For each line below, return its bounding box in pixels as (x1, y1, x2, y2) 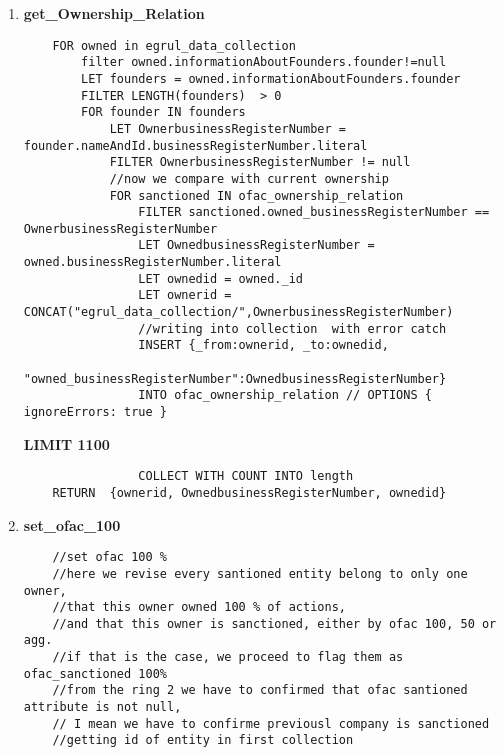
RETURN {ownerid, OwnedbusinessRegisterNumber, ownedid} (52, 485, 447, 500)
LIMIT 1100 (23, 433, 110, 454)
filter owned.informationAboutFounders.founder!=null (81, 55, 447, 70)
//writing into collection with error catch (138, 321, 447, 336)
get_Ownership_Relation (23, 3, 205, 23)
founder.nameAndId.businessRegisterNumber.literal (23, 138, 368, 153)
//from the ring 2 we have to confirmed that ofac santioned (52, 683, 468, 698)
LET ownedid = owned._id (138, 271, 303, 286)
